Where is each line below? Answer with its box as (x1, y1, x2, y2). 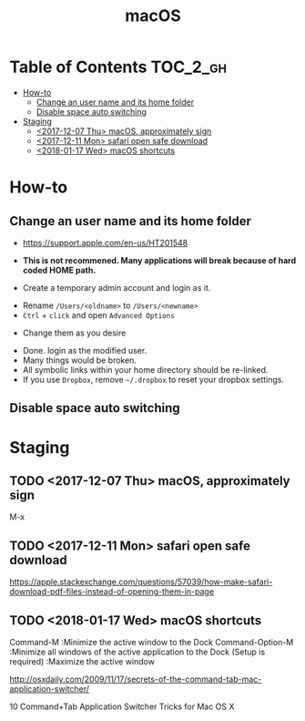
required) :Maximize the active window (9, 655, 155, 666)
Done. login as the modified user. (22, 345, 147, 355)
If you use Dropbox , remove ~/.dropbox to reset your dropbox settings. (22, 374, 285, 385)
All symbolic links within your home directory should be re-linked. (22, 364, 269, 375)
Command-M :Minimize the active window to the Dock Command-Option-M (9, 636, 294, 647)
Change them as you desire (22, 327, 127, 338)
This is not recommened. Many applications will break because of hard (22, 254, 297, 265)
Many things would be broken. (22, 355, 137, 366)
